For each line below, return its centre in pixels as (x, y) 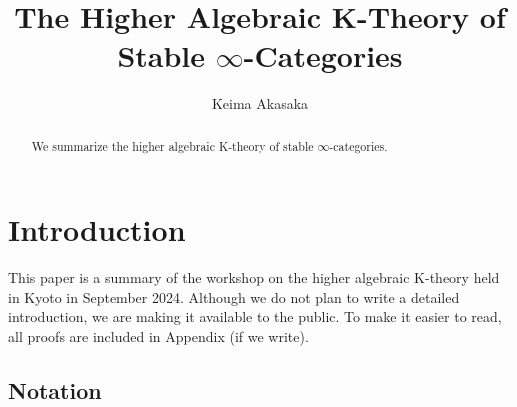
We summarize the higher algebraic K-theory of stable (172, 145)
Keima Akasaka (260, 103)
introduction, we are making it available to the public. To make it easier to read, (255, 316)
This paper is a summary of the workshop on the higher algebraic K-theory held (254, 277)
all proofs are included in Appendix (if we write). (158, 336)
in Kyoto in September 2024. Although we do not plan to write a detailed (234, 296)
